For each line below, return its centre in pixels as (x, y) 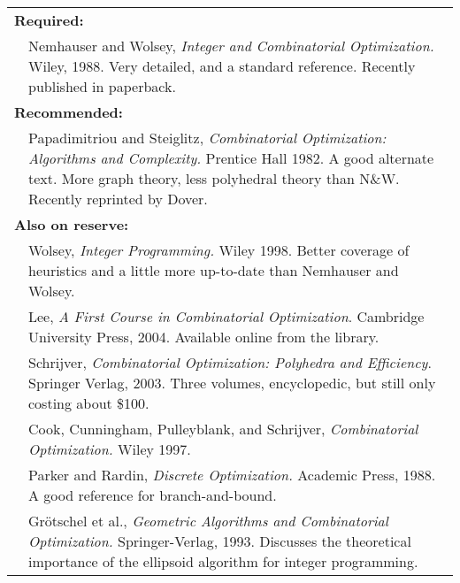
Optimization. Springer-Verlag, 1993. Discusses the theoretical (220, 541)
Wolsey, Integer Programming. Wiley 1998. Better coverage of (219, 250)
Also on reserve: (72, 224)
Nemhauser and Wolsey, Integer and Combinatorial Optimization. (231, 46)
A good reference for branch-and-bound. (153, 495)
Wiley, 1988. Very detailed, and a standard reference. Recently (222, 66)
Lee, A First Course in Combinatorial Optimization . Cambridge (226, 316)
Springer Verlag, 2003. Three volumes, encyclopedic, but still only (232, 383)
